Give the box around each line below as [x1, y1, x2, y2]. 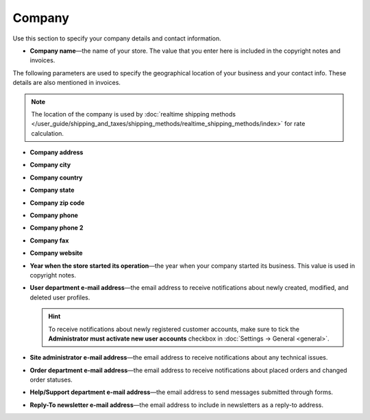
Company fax [29, 236, 69, 245]
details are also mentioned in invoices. [12, 79, 121, 87]
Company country [29, 173, 83, 182]
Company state [29, 186, 75, 195]
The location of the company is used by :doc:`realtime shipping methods [31, 110, 236, 118]
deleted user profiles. [29, 293, 90, 301]
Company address [29, 148, 84, 157]
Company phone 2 [29, 223, 84, 232]
